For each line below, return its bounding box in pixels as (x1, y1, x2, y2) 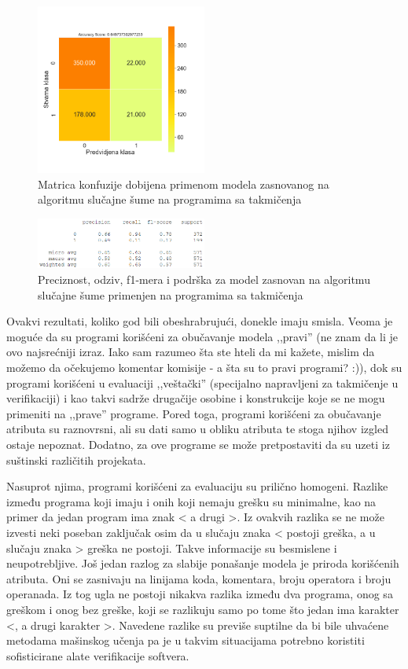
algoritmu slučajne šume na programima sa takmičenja (38, 191, 302, 208)
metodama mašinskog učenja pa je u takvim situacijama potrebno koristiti (6, 632, 365, 649)
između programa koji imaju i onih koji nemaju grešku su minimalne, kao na (6, 493, 377, 509)
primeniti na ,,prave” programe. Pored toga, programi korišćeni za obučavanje (6, 405, 381, 421)
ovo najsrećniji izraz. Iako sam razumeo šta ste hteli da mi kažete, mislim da (6, 344, 375, 360)
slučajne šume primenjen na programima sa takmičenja (38, 286, 303, 303)
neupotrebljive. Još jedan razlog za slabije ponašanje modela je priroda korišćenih (6, 555, 399, 572)
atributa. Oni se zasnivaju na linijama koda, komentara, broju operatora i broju (6, 570, 391, 586)
